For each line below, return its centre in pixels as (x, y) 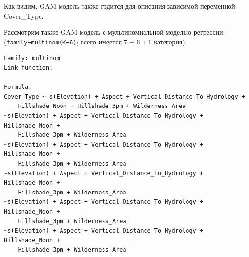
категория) (169, 41)
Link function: (29, 68)
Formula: (18, 87)
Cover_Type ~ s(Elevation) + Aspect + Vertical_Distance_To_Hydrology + (124, 96)
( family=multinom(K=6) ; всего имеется (63, 41)
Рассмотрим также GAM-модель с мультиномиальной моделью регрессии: (114, 32)
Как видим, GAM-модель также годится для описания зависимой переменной (120, 6)
